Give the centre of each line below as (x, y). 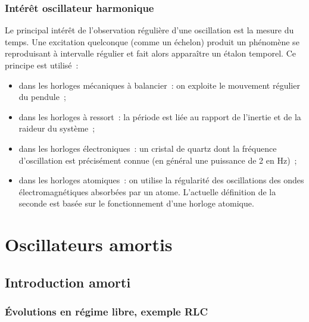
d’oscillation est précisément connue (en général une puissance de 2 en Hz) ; (158, 160)
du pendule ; (42, 97)
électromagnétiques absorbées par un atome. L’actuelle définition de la (147, 191)
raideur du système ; (57, 128)
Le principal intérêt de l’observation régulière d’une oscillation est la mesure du (149, 30)
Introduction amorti (68, 282)
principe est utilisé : (42, 65)
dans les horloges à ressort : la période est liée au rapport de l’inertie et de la (160, 116)
